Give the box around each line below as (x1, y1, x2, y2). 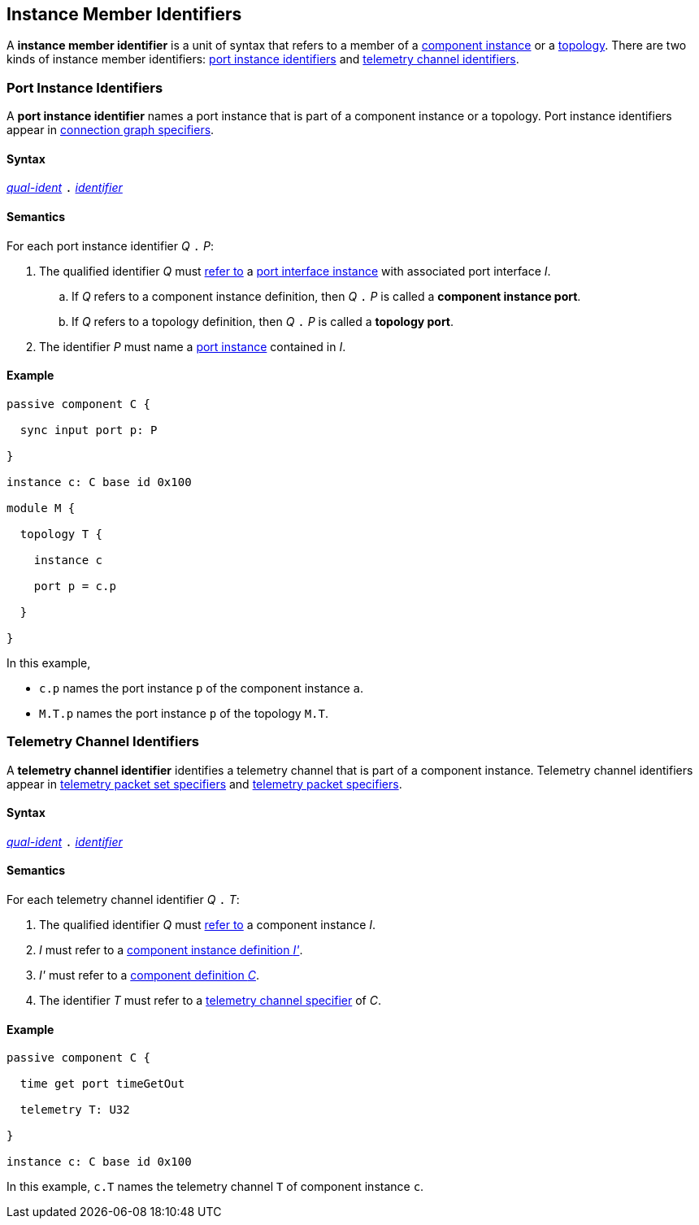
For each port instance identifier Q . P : (7, 238, 214, 253)
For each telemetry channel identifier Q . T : (7, 893, 240, 907)
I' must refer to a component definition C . (39, 968, 259, 983)
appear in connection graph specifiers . (7, 123, 215, 137)
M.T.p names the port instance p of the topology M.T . (39, 706, 329, 720)
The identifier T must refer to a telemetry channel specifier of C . (39, 993, 381, 1008)
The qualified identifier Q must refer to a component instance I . (39, 918, 376, 932)
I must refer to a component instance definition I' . (39, 943, 303, 958)
